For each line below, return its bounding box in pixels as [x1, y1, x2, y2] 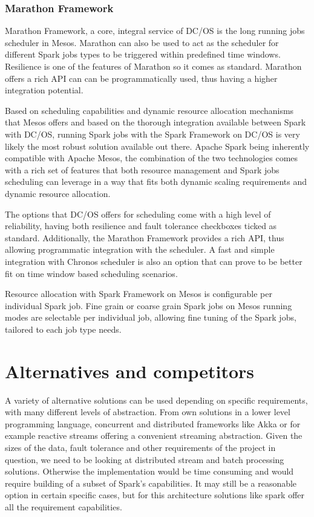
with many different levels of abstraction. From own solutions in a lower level [5, 405, 290, 418]
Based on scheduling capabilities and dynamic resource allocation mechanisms [5, 104, 294, 116]
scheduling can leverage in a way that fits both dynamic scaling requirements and [5, 175, 307, 188]
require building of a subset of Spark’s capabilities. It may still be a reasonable [5, 476, 297, 489]
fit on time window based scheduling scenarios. [5, 267, 178, 279]
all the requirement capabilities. [5, 500, 122, 513]
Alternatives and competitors [5, 358, 255, 383]
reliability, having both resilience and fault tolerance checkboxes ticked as [5, 219, 277, 232]
